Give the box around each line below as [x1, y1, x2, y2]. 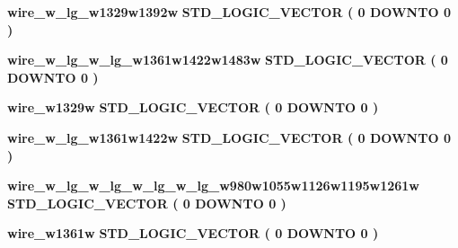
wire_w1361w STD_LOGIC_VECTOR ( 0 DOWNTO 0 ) [7, 224, 379, 243]
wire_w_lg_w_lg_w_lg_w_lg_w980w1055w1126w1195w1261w [7, 176, 419, 195]
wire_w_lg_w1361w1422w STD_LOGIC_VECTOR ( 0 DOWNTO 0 [7, 128, 451, 146]
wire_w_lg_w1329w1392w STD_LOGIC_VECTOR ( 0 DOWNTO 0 [7, 3, 451, 21]
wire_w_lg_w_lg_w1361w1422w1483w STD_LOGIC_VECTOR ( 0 [7, 50, 448, 69]
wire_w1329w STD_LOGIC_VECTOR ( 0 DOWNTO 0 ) [7, 98, 379, 117]
